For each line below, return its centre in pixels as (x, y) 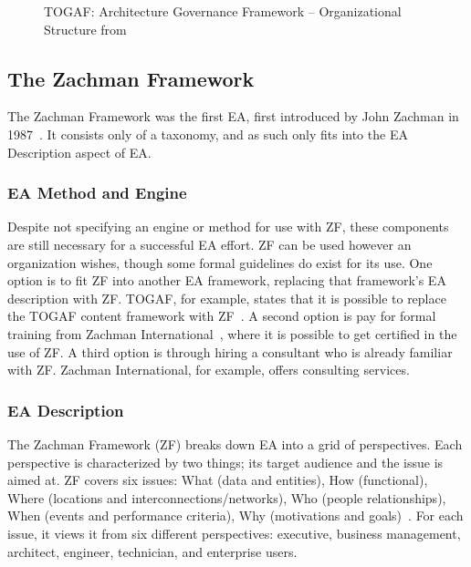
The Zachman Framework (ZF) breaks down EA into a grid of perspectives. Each (235, 443)
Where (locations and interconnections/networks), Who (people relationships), (227, 497)
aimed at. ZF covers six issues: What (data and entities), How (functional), (218, 480)
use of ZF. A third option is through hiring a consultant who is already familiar (230, 351)
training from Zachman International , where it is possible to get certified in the (232, 333)
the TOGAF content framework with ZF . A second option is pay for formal (222, 316)
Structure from (85, 29)
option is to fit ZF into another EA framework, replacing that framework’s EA (227, 280)
